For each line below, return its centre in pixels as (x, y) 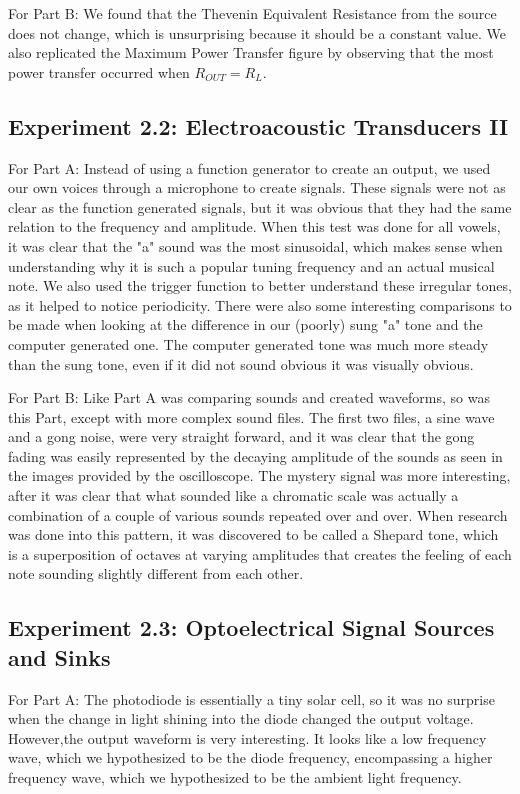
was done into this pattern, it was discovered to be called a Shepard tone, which (253, 534)
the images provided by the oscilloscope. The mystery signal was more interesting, (259, 475)
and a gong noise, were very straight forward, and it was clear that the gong (241, 436)
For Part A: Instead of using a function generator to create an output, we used (249, 167)
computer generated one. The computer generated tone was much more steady (248, 343)
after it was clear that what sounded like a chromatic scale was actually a (233, 495)
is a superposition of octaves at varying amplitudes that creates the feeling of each (260, 553)
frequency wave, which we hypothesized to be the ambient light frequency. (235, 777)
